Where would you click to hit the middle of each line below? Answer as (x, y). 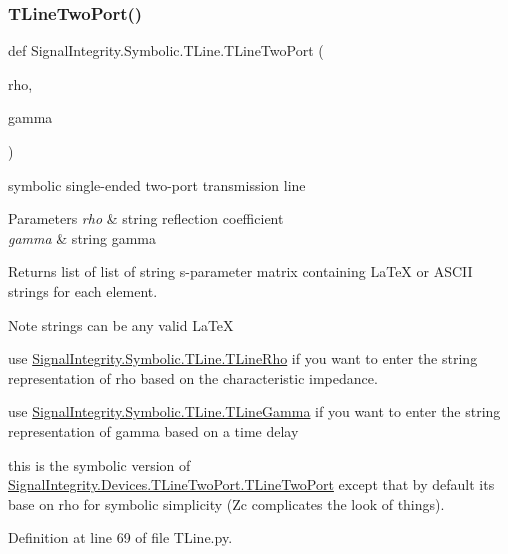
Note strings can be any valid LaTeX (121, 324)
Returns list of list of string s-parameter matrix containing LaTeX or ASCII (240, 271)
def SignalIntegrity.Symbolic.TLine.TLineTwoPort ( (166, 50)
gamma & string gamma (82, 237)
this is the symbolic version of (99, 464)
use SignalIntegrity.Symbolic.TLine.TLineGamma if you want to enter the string (254, 411)
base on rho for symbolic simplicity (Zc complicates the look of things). (226, 503)
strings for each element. (83, 290)
